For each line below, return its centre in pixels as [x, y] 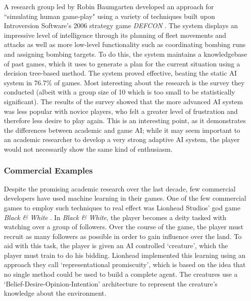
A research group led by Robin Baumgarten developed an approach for [109, 6]
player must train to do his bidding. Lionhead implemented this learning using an [125, 255]
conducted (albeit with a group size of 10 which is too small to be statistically [119, 92]
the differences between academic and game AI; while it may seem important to [122, 130]
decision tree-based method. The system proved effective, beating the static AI [120, 73]
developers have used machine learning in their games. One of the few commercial [125, 198]
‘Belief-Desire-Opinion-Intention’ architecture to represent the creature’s [111, 283]
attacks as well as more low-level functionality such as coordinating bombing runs [125, 44]
